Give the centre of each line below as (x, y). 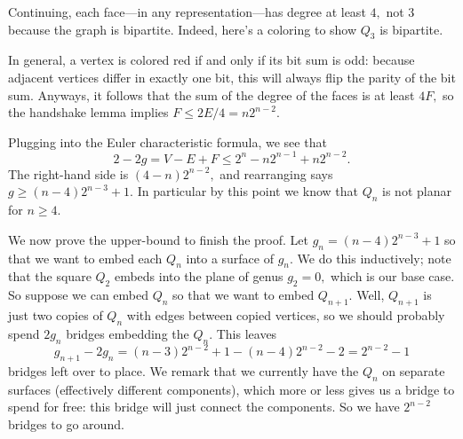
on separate (414, 370)
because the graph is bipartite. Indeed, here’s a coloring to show (183, 29)
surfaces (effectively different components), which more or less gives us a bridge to (231, 389)
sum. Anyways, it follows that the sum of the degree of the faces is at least (212, 94)
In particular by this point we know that (247, 191)
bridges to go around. (66, 423)
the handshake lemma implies (88, 112)
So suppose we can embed (79, 295)
